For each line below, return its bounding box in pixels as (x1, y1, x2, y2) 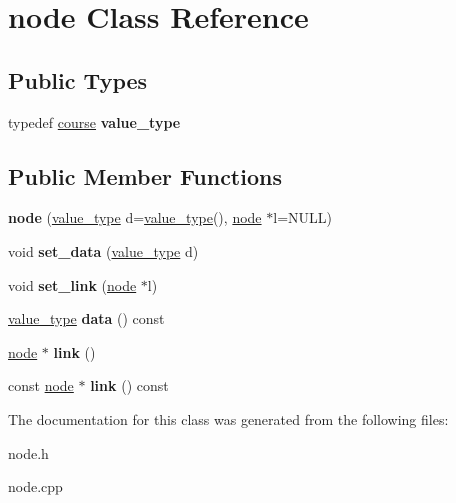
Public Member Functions (8, 160, 282, 191)
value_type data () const (8, 308, 165, 329)
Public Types (8, 64, 148, 95)
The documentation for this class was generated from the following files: (8, 408, 449, 429)
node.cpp (8, 476, 63, 497)
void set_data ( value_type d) (8, 240, 199, 261)
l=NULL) (273, 207, 332, 228)
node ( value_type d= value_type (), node (8, 207, 262, 228)
